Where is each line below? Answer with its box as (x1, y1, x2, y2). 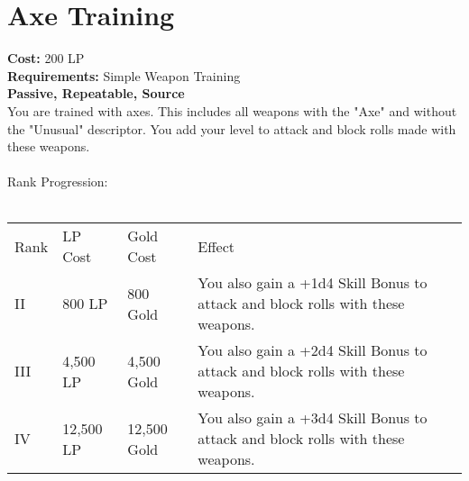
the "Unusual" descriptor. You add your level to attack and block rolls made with (7, 119, 456, 138)
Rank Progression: (7, 172, 108, 191)
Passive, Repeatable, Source (7, 84, 185, 103)
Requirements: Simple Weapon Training (7, 66, 241, 85)
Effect (198, 235, 235, 257)
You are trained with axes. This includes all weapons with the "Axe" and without (7, 101, 457, 120)
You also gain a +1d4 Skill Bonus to (198, 272, 428, 294)
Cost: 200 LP (7, 49, 85, 68)
